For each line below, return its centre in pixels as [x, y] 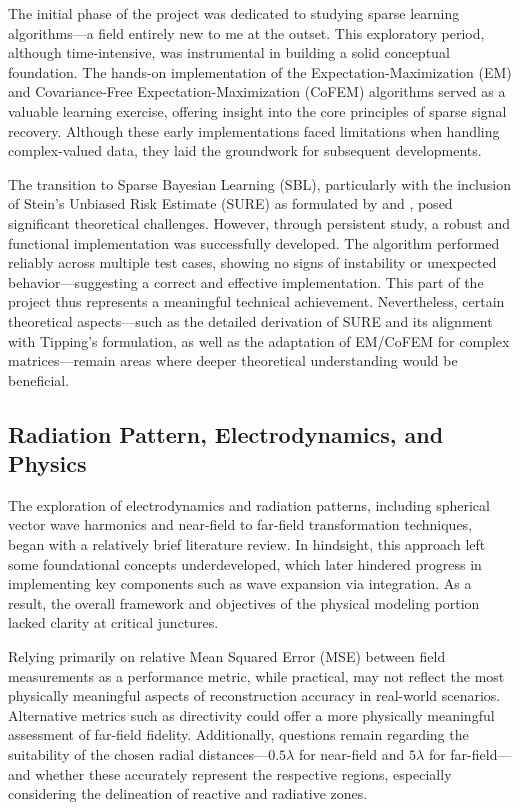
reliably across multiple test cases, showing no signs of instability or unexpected [252, 262]
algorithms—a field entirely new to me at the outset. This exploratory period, [246, 32]
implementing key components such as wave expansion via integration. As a [240, 583]
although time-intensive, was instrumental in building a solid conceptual [229, 52]
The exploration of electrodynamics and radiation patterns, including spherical [249, 504]
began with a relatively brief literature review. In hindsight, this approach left [247, 544]
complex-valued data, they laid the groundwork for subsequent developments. [245, 150]
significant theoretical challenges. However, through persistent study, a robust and [259, 222]
